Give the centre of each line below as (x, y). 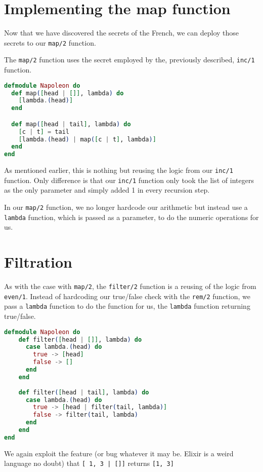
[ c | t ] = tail (44, 132)
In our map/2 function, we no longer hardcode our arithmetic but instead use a (126, 207)
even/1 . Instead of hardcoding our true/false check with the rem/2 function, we (127, 296)
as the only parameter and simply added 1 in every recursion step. (107, 190)
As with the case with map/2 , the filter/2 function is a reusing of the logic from (130, 286)
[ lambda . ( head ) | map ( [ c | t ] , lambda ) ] (87, 139)
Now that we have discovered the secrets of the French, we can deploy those (122, 33)
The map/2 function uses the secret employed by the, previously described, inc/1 (129, 60)
